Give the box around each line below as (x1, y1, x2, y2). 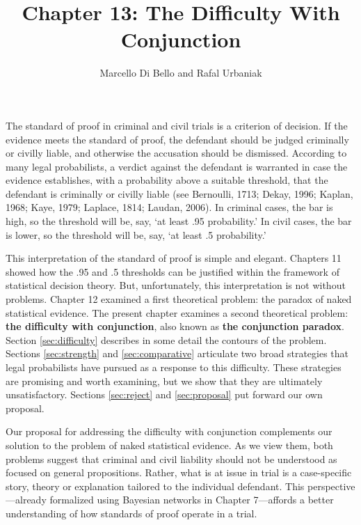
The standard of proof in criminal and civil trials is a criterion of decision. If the (6, 118, 348, 132)
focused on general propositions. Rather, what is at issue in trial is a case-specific (6, 465, 352, 480)
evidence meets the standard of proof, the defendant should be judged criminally (6, 132, 349, 146)
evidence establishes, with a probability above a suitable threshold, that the (6, 173, 328, 187)
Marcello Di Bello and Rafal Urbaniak (99, 65, 262, 80)
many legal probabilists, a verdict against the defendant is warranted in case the (6, 159, 348, 173)
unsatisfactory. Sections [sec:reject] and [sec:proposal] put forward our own (6, 387, 323, 402)
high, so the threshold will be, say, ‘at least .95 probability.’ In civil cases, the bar (6, 214, 352, 228)
